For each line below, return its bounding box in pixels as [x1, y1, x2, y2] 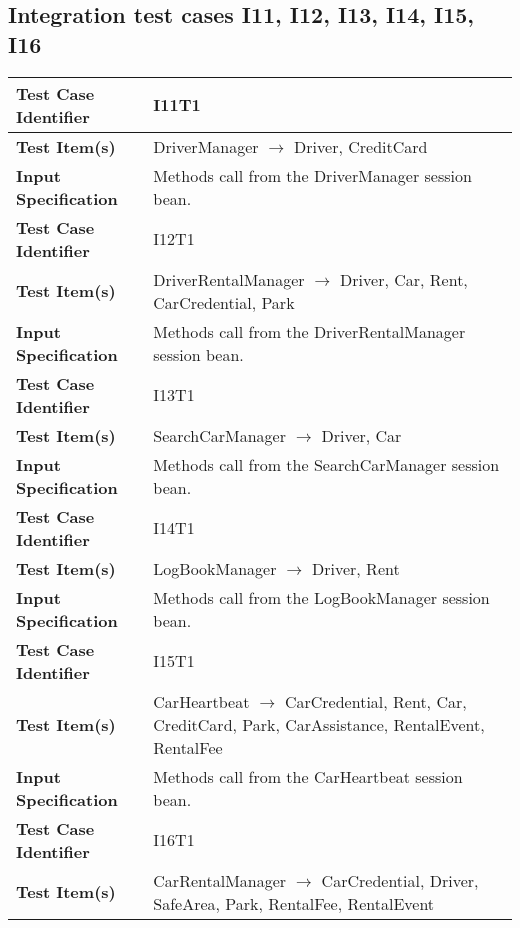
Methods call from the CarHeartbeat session [153, 764, 463, 788]
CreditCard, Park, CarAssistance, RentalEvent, [153, 712, 485, 736]
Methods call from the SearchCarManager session [153, 452, 500, 476]
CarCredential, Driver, [321, 868, 479, 892]
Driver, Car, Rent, [340, 267, 468, 291]
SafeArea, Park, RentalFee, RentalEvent [153, 891, 435, 915]
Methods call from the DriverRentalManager [153, 319, 466, 343]
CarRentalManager [153, 868, 287, 892]
